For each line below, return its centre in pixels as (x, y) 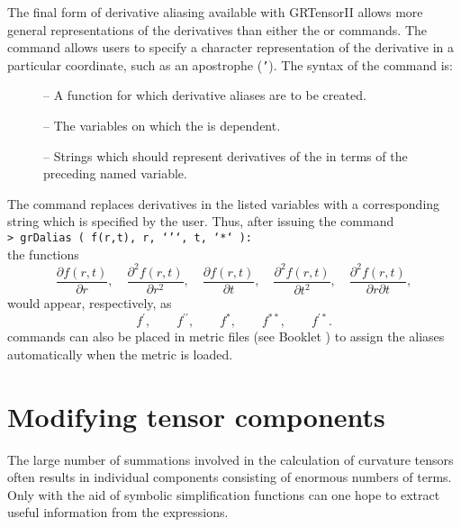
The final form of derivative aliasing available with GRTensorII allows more (215, 12)
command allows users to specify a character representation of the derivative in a (231, 47)
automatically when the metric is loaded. (120, 354)
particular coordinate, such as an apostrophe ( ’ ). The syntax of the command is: (230, 64)
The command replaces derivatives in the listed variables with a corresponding (224, 203)
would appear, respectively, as (90, 303)
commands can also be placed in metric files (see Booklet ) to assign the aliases (226, 336)
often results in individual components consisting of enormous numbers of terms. (230, 477)
